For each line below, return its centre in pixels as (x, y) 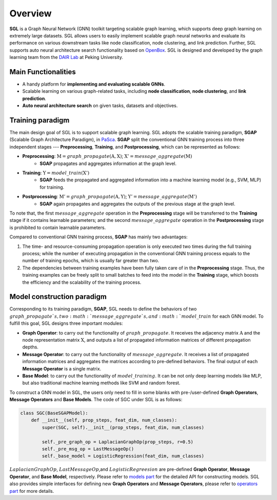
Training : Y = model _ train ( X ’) (56, 173)
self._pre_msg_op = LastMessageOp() (88, 449)
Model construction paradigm (58, 297)
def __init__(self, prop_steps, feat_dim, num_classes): (104, 420)
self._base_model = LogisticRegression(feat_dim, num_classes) (123, 456)
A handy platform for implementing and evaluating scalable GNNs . (94, 84)
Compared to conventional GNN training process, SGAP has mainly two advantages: (98, 237)
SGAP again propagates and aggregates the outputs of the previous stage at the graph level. (137, 204)
